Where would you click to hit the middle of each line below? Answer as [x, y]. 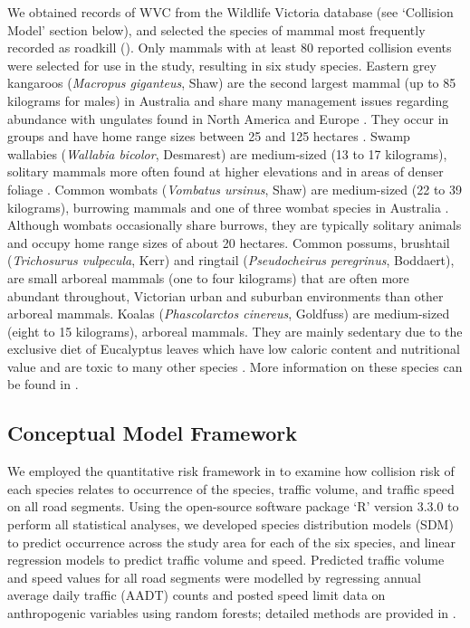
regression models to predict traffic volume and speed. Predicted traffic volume [226, 560]
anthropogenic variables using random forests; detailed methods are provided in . [232, 613]
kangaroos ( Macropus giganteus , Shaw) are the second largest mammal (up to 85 [232, 83]
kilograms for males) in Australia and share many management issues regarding [228, 100]
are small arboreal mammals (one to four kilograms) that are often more [208, 277]
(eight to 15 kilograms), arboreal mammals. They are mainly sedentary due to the [235, 331]
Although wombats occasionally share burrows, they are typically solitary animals [235, 225]
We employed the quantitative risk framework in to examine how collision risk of [231, 471]
